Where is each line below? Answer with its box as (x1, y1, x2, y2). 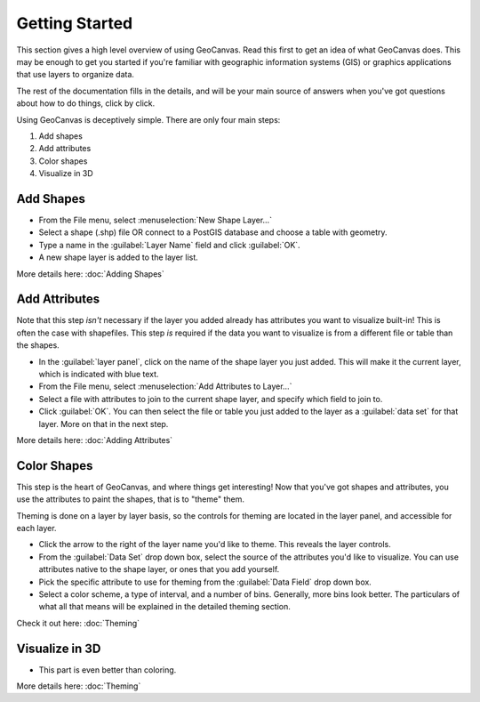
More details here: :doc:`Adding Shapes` (16, 268, 164, 279)
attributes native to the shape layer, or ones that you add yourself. (38, 564, 280, 575)
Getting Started (16, 13, 133, 33)
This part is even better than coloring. (38, 664, 177, 675)
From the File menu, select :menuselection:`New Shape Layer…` (38, 214, 273, 225)
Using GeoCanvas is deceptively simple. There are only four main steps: (16, 114, 281, 125)
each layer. (16, 523, 57, 534)
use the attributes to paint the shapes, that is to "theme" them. (16, 494, 244, 504)
